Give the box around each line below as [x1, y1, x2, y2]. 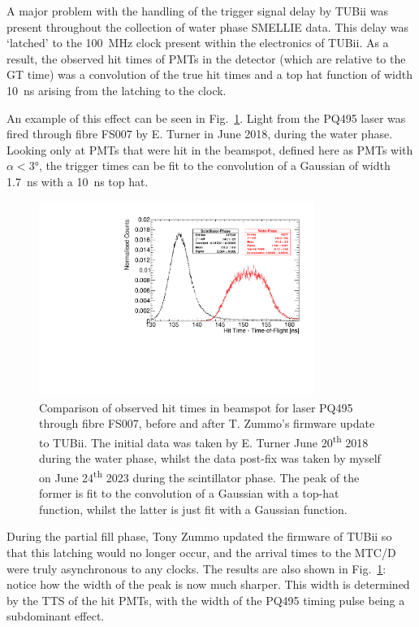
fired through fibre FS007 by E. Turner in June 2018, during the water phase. [6, 125, 393, 142]
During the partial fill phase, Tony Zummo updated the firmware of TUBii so [6, 528, 392, 545]
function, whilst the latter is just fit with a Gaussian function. [39, 500, 348, 517]
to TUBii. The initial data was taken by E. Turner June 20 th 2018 [39, 432, 369, 451]
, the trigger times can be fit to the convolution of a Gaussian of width [38, 157, 391, 174]
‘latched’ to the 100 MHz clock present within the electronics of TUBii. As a [6, 34, 389, 51]
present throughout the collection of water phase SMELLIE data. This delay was [6, 18, 409, 35]
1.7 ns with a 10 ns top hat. [6, 172, 149, 189]
